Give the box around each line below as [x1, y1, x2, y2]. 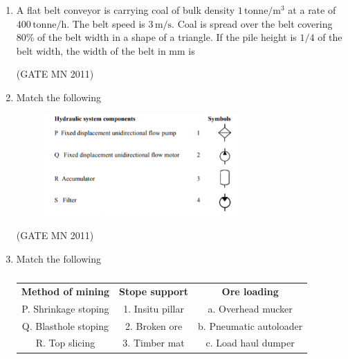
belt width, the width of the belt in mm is [16, 43, 195, 58]
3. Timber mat [122, 335, 185, 350]
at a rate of [288, 3, 336, 17]
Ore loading [221, 283, 279, 298]
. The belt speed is [66, 16, 145, 30]
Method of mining [21, 283, 110, 298]
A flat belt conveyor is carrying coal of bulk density [16, 3, 235, 17]
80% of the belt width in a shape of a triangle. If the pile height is [16, 30, 297, 44]
